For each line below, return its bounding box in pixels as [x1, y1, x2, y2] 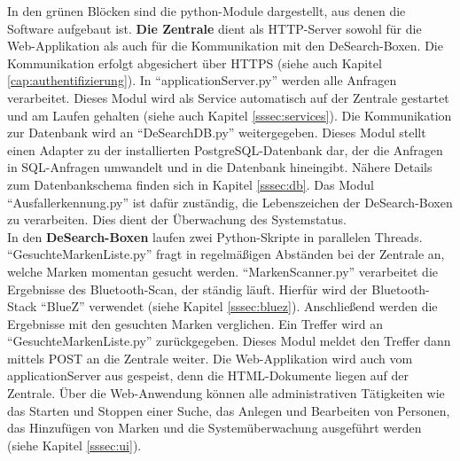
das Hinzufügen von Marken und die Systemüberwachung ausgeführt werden [7, 418, 422, 437]
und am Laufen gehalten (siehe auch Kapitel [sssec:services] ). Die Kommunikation [7, 105, 452, 124]
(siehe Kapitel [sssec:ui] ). [7, 435, 142, 454]
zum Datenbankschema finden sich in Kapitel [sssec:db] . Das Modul [7, 175, 374, 193]
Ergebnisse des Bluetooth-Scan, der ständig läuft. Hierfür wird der [7, 279, 368, 298]
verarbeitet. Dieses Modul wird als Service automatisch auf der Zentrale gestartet [7, 88, 449, 106]
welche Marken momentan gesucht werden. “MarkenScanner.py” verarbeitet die [7, 262, 439, 280]
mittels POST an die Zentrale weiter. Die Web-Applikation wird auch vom [7, 348, 413, 367]
